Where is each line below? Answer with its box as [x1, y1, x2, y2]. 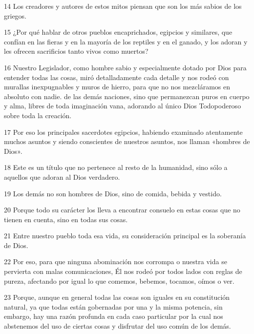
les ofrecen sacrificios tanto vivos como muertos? [4, 46, 148, 56]
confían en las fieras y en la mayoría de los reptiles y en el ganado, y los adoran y [4, 36, 248, 46]
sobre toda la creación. [4, 110, 72, 120]
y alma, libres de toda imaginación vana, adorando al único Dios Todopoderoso [4, 101, 241, 111]
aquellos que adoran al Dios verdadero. [4, 171, 120, 182]
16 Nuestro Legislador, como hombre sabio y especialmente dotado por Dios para [4, 62, 247, 72]
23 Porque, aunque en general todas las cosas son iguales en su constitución [4, 292, 230, 302]
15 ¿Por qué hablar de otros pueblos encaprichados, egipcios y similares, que [4, 27, 233, 37]
